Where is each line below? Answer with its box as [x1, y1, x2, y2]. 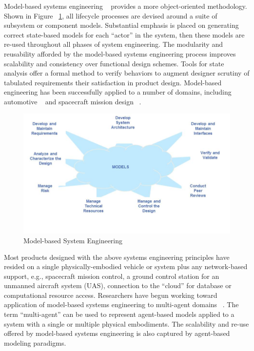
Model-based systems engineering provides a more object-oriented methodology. [4, 1, 247, 11]
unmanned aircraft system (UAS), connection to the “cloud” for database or [4, 280, 232, 291]
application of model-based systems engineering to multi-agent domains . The [4, 299, 239, 310]
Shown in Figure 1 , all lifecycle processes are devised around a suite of [4, 10, 217, 20]
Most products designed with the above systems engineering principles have [4, 252, 230, 262]
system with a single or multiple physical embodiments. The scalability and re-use [4, 318, 249, 329]
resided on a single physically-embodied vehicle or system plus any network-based [4, 261, 248, 272]
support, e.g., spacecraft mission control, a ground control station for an [4, 271, 219, 281]
